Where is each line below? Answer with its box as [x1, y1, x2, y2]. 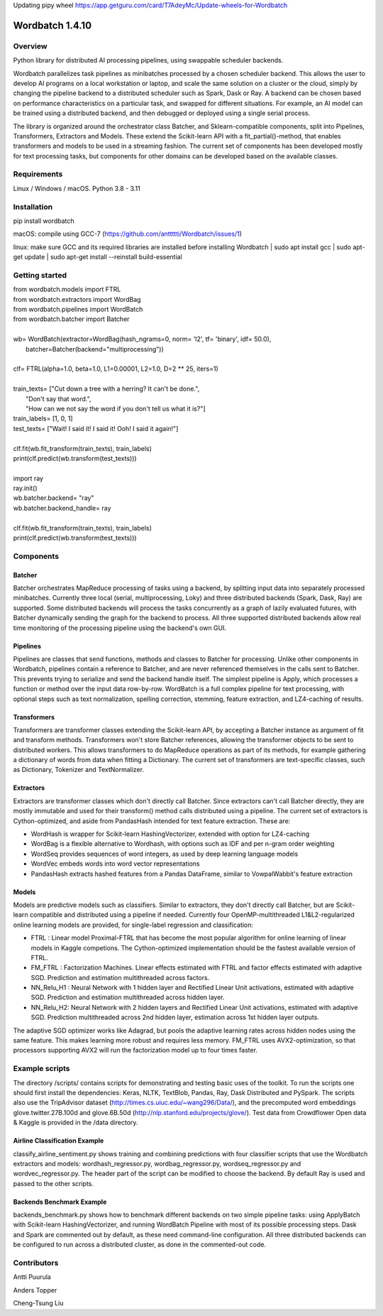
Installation [13, 202, 53, 212]
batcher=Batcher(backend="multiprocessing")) [26, 344, 165, 353]
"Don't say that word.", [26, 394, 91, 403]
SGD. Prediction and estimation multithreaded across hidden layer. [30, 993, 225, 1001]
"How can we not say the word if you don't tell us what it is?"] [26, 404, 206, 413]
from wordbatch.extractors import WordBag [13, 295, 141, 303]
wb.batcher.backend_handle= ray [13, 504, 111, 512]
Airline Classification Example [13, 1136, 104, 1145]
